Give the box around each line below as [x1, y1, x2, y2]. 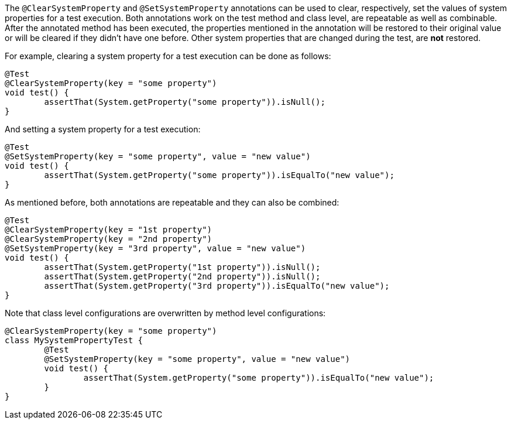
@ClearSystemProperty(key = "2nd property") [5, 234, 212, 244]
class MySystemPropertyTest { [5, 336, 143, 345]
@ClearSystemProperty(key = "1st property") [5, 225, 212, 234]
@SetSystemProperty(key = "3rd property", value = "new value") [5, 244, 306, 253]
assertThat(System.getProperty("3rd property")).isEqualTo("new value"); [44, 281, 390, 290]
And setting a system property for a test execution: [5, 124, 201, 134]
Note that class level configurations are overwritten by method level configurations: [5, 308, 326, 318]
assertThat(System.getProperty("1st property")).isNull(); [44, 262, 321, 272]
